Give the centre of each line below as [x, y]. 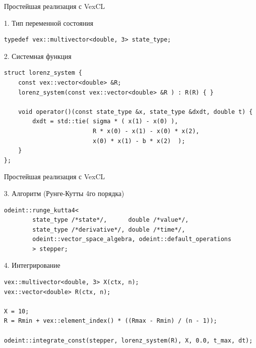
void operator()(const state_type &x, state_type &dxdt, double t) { [135, 112]
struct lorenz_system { [43, 73]
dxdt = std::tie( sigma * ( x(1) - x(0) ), [105, 122]
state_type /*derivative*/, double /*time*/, [109, 229]
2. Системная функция [38, 56]
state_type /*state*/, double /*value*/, [111, 220]
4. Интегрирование [32, 265]
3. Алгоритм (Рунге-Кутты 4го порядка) [64, 193]
